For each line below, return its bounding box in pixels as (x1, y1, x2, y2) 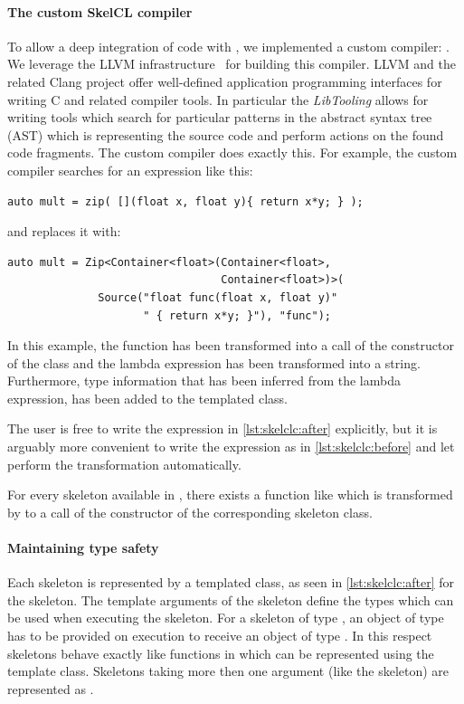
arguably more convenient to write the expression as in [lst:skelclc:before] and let (7, 437, 455, 456)
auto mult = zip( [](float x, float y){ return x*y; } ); (7, 195, 364, 208)
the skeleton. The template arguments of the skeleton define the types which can (7, 590, 454, 609)
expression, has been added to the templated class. (7, 388, 288, 407)
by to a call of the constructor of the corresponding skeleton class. (7, 502, 373, 521)
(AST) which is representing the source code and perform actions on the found (7, 125, 444, 144)
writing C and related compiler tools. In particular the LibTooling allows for (7, 90, 429, 109)
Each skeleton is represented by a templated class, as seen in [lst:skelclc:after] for (7, 573, 455, 592)
